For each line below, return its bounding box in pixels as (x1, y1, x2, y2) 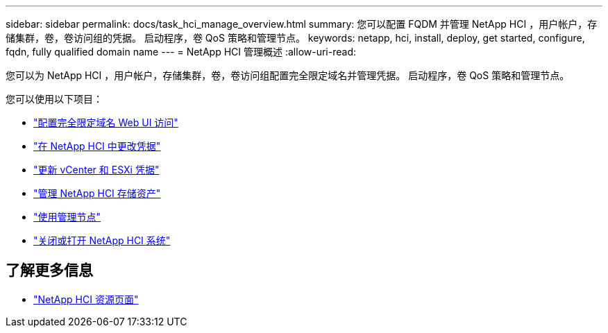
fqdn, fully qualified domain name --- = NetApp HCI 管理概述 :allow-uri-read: (6, 46, 356, 58)
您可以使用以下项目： (6, 93, 103, 105)
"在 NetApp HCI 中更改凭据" (33, 140, 161, 152)
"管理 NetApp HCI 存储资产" (33, 187, 161, 199)
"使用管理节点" (33, 211, 101, 223)
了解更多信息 (6, 262, 93, 280)
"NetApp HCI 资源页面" (33, 293, 139, 305)
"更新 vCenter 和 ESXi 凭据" (33, 164, 160, 176)
